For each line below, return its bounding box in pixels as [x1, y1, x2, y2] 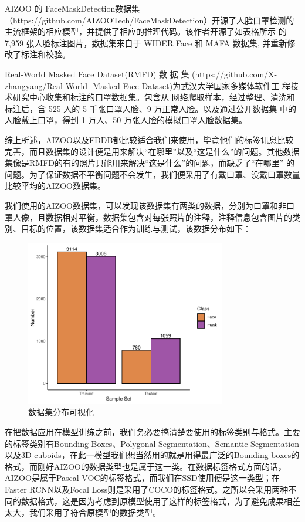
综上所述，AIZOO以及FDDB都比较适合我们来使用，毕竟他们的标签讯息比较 [5, 133, 294, 145]
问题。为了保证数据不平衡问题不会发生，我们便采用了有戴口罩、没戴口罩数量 [5, 168, 300, 180]
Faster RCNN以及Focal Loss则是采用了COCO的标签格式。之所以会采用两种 [5, 483, 289, 496]
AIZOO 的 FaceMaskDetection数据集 [5, 2, 140, 14]
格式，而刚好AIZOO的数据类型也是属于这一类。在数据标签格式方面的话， [5, 460, 286, 472]
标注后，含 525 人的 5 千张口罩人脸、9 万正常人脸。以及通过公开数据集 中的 [5, 102, 296, 114]
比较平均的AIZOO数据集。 [5, 179, 106, 192]
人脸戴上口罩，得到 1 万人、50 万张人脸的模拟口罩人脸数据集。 [5, 114, 247, 126]
